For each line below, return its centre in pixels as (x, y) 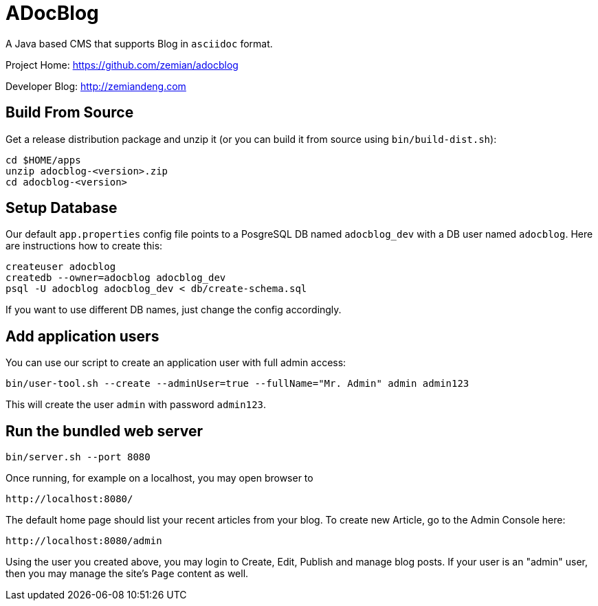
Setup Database (62, 208)
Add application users (82, 336)
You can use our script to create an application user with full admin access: (176, 363)
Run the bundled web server (104, 431)
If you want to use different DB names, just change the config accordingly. (174, 310)
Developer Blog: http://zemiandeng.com (96, 86)
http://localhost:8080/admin (84, 541)
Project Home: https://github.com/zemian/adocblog (122, 65)
